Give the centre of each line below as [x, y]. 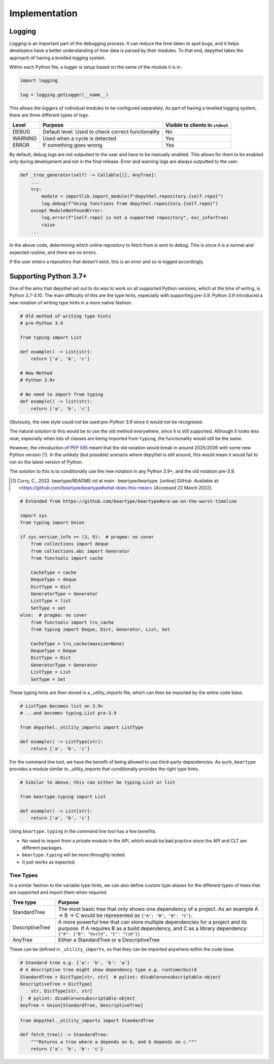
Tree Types [24, 875]
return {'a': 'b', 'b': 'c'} [67, 1049]
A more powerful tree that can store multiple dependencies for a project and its [152, 922]
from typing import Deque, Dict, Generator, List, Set [100, 629]
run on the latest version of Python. [46, 462]
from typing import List [51, 337]
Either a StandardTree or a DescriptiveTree [109, 940]
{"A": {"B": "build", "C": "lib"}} [99, 934]
